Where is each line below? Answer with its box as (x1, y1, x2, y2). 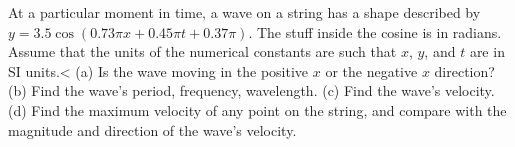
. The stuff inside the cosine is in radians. (248, 21, 502, 42)
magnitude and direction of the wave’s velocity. (8, 119, 297, 140)
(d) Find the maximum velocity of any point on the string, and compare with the (8, 99, 507, 120)
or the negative (325, 60, 418, 81)
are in (469, 41, 505, 62)
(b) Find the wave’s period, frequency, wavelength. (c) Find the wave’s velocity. (8, 80, 495, 101)
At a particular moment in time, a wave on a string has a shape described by (8, 2, 481, 22)
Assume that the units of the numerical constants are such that (8, 41, 397, 62)
